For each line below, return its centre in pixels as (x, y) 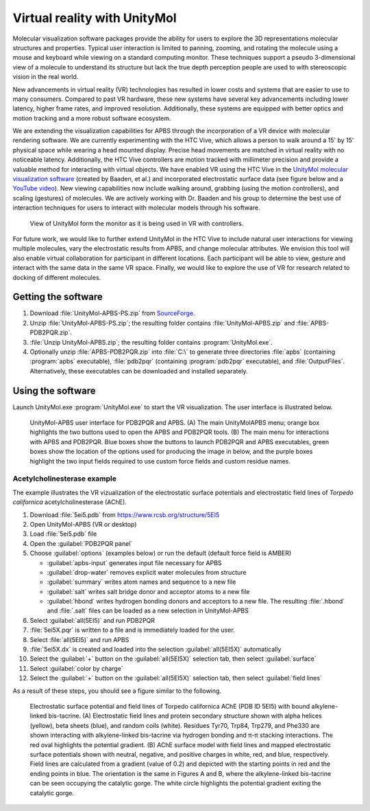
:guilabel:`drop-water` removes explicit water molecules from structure (147, 572)
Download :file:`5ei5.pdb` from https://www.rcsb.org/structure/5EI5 (125, 514)
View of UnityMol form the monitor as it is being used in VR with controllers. (137, 223)
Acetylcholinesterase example (64, 479)
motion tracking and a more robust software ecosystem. (92, 118)
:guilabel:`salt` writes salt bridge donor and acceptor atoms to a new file (148, 591)
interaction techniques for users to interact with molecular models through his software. (136, 208)
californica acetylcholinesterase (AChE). (70, 502)
